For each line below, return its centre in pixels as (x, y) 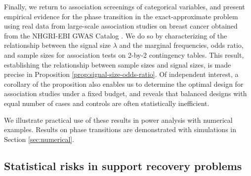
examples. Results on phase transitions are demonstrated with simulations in (120, 129)
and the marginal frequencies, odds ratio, (181, 45)
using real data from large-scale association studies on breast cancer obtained (121, 26)
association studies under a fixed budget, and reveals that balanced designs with (125, 93)
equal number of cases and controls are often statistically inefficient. (107, 103)
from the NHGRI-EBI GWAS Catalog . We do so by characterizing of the (116, 35)
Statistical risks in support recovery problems (123, 165)
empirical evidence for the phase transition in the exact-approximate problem (121, 16)
